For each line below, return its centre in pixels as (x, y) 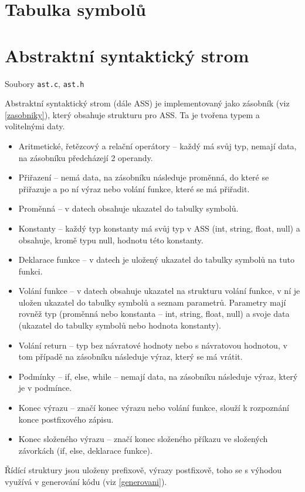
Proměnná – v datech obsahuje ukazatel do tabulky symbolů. (128, 208)
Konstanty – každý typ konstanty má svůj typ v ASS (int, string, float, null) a (159, 228)
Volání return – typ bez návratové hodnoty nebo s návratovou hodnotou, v (153, 345)
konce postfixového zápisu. (66, 419)
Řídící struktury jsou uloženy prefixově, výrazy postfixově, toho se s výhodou (143, 470)
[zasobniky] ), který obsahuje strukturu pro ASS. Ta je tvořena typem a (132, 114)
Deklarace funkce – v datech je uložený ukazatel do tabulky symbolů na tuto (156, 260)
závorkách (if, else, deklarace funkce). (85, 450)
